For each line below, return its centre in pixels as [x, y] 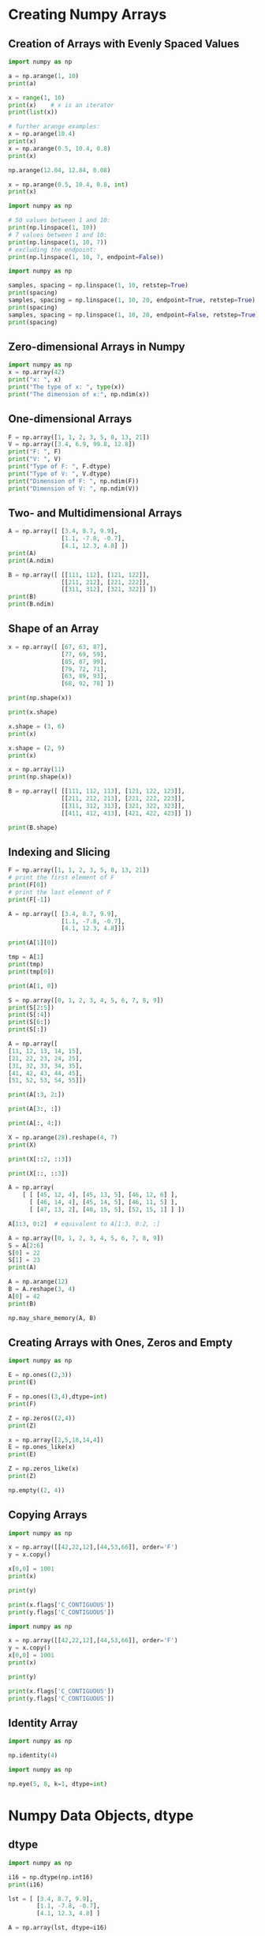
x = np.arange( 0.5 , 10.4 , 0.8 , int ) [68, 184]
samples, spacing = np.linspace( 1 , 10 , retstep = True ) [99, 286]
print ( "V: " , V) [35, 460]
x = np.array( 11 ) [37, 770]
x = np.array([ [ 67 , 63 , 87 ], [58, 647]
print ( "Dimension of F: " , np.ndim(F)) [74, 481]
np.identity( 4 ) [33, 1756]
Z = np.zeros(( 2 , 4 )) [42, 1418]
